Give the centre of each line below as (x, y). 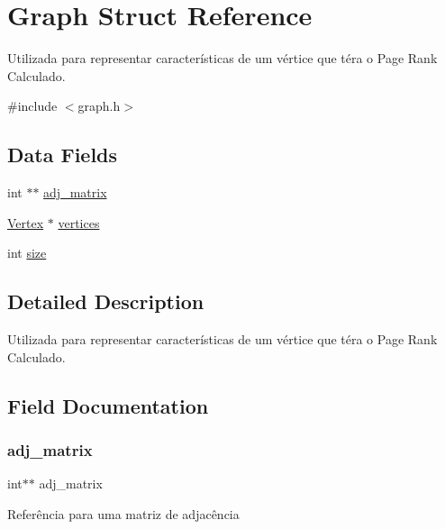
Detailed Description (106, 301)
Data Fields (63, 155)
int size (27, 253)
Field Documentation (108, 405)
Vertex (26, 222)
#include (32, 106)
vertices (79, 222)
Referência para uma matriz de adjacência (123, 513)
